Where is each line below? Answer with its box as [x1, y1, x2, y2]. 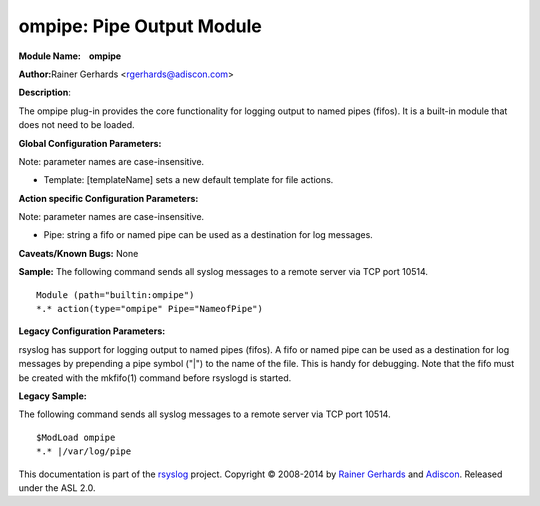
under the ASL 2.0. [18, 481, 96, 494]
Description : [18, 86, 72, 99]
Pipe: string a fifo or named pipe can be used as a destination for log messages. [43, 229, 374, 241]
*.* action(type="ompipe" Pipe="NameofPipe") [36, 303, 264, 315]
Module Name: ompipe [18, 50, 122, 62]
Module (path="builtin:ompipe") [36, 289, 195, 300]
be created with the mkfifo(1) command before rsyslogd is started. [18, 371, 292, 384]
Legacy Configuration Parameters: [18, 325, 166, 337]
